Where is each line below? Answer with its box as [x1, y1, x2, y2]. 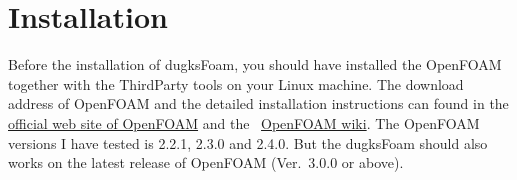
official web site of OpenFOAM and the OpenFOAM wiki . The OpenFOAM [8, 112, 480, 133]
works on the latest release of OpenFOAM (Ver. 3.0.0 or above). [8, 152, 404, 173]
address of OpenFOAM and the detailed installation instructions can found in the [8, 93, 509, 114]
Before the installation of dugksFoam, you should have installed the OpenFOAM [8, 54, 502, 75]
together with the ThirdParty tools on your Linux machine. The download [8, 73, 464, 94]
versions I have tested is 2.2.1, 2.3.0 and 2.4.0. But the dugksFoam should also [8, 132, 488, 153]
